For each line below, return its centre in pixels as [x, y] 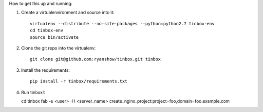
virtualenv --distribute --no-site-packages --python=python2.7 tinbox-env [122, 24]
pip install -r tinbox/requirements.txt [79, 81]
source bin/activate [54, 37]
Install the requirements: [46, 70]
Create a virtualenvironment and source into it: [68, 13]
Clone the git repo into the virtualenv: [58, 48]
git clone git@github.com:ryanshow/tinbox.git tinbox [95, 59]
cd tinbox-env [47, 31]
